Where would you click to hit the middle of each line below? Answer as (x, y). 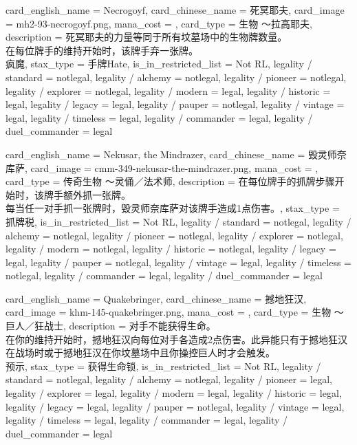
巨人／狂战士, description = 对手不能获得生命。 (111, 326)
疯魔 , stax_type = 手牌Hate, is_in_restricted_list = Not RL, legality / (159, 64)
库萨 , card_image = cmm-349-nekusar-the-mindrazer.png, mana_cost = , (162, 167)
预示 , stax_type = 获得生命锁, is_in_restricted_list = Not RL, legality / (163, 366)
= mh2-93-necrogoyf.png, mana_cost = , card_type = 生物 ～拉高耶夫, (159, 23)
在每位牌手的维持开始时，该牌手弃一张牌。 (102, 50)
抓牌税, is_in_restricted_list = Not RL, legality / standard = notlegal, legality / (178, 221)
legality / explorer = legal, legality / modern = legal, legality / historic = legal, (174, 393)
